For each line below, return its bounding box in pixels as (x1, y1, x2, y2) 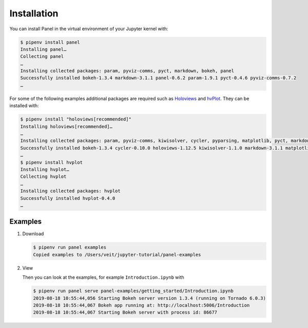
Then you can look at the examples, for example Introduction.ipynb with (22, 274, 184, 280)
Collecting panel (20, 54, 64, 59)
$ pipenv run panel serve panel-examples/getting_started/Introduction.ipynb (33, 288, 234, 294)
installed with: (9, 102, 39, 109)
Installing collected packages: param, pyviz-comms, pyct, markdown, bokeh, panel (20, 68, 235, 74)
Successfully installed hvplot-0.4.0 (20, 195, 115, 201)
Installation (9, 8, 59, 19)
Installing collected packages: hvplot (20, 188, 121, 194)
